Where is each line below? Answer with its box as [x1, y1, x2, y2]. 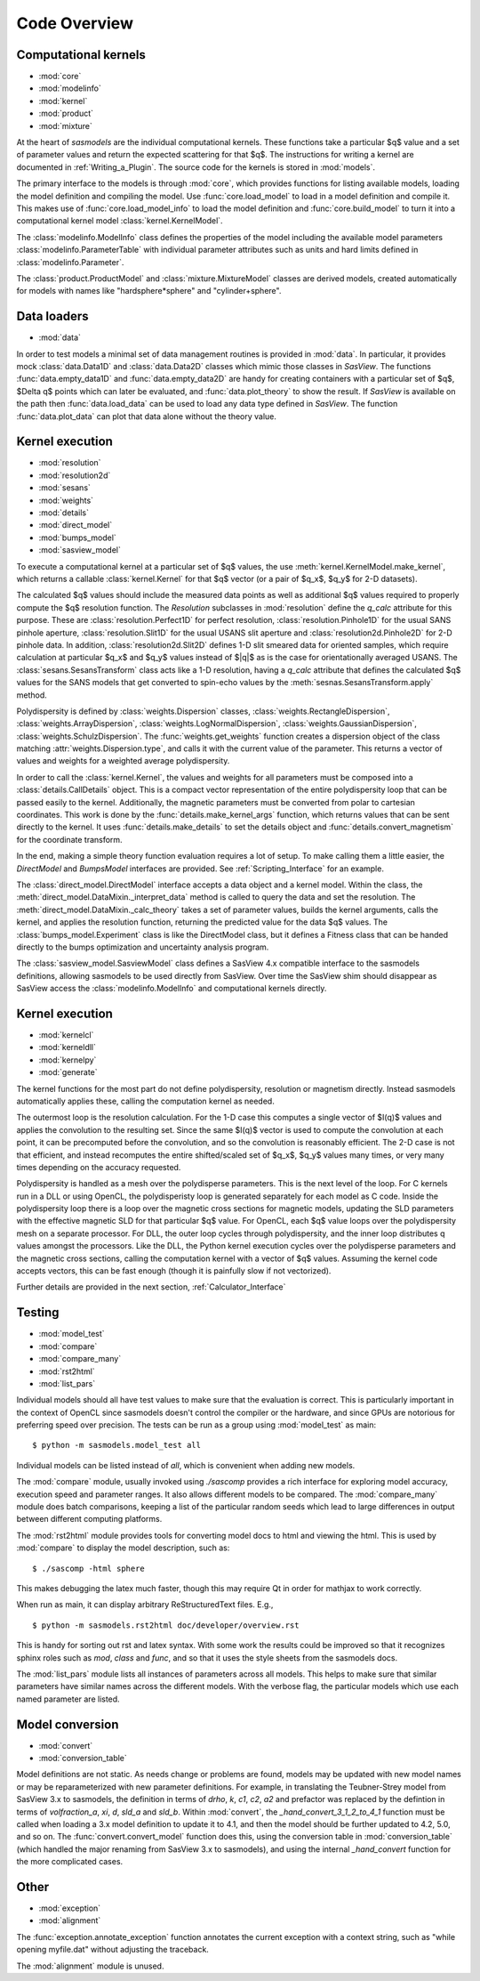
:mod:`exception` [38, 1903, 101, 1913]
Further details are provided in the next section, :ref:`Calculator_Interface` [16, 1282, 286, 1292]
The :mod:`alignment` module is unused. [16, 1961, 164, 1971]
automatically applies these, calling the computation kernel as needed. [16, 1096, 275, 1106]
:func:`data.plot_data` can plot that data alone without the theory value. [16, 410, 277, 422]
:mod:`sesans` [38, 482, 91, 493]
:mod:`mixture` [38, 120, 92, 131]
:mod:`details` [38, 507, 89, 518]
